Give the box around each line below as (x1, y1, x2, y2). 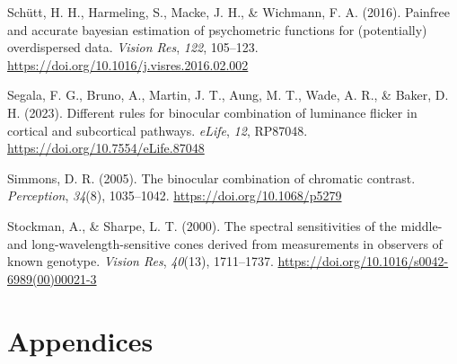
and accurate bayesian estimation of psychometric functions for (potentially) (7, 20, 427, 39)
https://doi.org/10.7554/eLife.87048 (7, 138, 205, 157)
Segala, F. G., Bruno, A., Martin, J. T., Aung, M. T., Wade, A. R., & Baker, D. (7, 85, 449, 104)
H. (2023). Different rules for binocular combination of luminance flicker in (7, 102, 417, 121)
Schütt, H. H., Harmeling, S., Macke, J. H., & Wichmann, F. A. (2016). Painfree (7, 3, 451, 21)
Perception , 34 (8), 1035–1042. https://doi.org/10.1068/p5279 (7, 186, 342, 205)
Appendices (7, 322, 154, 359)
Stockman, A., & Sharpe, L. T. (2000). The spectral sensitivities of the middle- (7, 216, 443, 235)
